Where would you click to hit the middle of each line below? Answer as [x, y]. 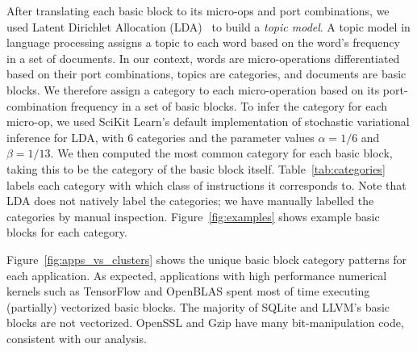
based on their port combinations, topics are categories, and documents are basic [206, 74]
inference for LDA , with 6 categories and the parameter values [161, 137]
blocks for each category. [67, 232]
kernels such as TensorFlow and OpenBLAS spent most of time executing [188, 291]
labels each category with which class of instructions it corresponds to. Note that [206, 184]
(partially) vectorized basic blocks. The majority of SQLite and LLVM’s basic [198, 306]
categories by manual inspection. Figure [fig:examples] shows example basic [193, 216]
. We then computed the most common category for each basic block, [221, 153]
